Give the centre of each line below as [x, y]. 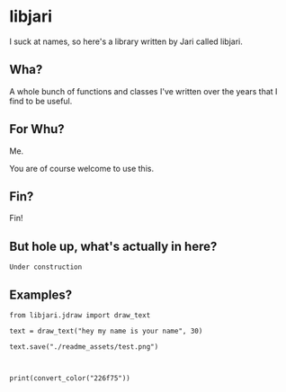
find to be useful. [41, 101]
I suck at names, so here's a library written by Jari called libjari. [126, 41]
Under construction [46, 267]
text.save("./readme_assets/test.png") [84, 347]
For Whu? [37, 129]
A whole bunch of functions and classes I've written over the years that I [143, 91]
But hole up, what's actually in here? [113, 246]
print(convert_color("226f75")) [70, 379]
